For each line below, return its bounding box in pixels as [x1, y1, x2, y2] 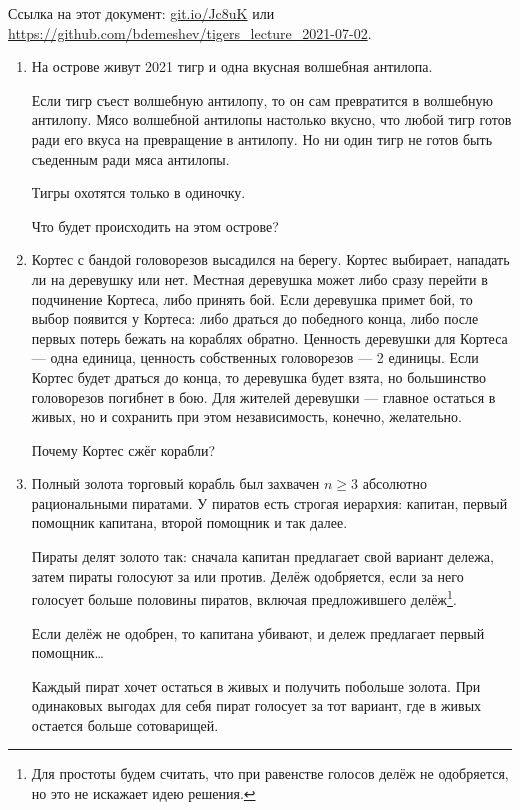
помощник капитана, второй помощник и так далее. [31, 512, 348, 533]
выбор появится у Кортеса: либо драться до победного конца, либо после [31, 308, 479, 329]
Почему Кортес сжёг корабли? [31, 439, 216, 460]
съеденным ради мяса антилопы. [31, 148, 230, 169]
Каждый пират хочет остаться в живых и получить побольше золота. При [31, 675, 481, 696]
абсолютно [362, 473, 427, 494]
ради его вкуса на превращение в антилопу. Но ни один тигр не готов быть [31, 128, 493, 149]
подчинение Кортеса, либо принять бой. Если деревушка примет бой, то [31, 288, 473, 309]
